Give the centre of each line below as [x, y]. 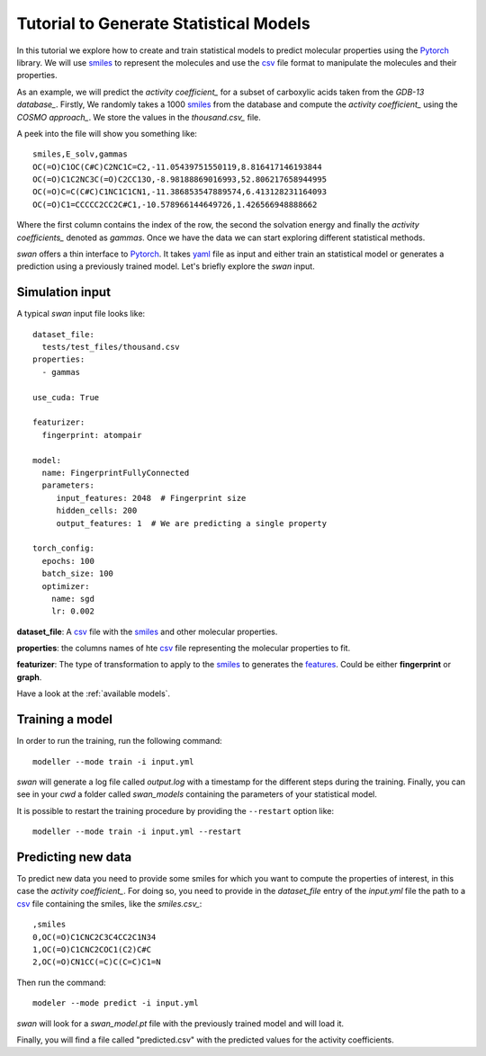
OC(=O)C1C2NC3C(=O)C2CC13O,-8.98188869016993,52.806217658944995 [180, 179]
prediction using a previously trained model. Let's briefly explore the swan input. [166, 266]
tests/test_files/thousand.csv [111, 347]
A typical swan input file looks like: [81, 314]
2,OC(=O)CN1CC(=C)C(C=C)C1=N [97, 962]
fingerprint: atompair [92, 435]
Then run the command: [62, 982]
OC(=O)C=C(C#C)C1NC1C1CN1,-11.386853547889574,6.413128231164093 [180, 192]
